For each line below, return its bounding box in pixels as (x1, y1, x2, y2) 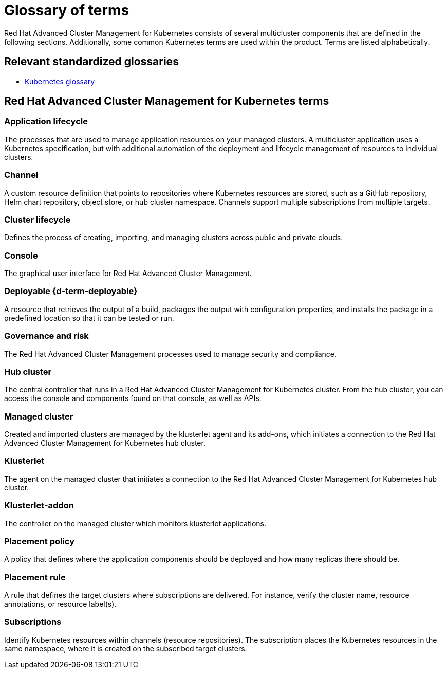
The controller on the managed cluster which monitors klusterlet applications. (4, 519, 267, 528)
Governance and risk (4, 331, 89, 341)
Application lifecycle (4, 116, 88, 127)
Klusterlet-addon (4, 500, 74, 511)
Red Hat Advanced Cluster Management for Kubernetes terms (4, 95, 329, 108)
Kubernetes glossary (25, 77, 95, 86)
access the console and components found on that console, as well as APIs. (4, 394, 262, 403)
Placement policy (4, 536, 75, 547)
